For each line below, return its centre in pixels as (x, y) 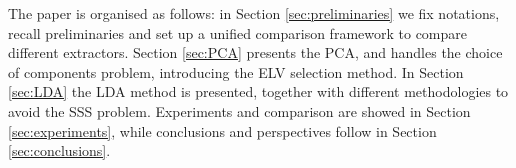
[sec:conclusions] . (59, 150)
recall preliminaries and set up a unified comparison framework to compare (238, 32)
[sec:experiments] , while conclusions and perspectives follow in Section (222, 130)
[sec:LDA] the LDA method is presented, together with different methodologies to (258, 91)
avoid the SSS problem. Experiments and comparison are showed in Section (239, 110)
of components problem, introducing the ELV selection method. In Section (236, 71)
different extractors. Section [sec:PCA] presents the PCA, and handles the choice (255, 52)
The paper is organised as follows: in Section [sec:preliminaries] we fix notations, (254, 13)
